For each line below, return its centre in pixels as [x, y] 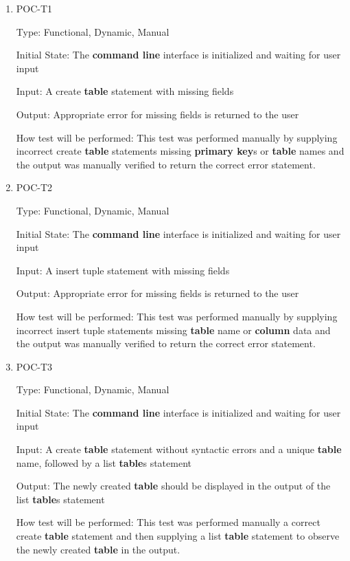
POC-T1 [34, 8]
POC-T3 [34, 366]
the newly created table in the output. [98, 549]
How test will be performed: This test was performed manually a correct [168, 522]
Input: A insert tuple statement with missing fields [123, 270]
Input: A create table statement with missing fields [125, 91]
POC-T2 [34, 187]
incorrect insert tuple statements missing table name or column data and [173, 330]
